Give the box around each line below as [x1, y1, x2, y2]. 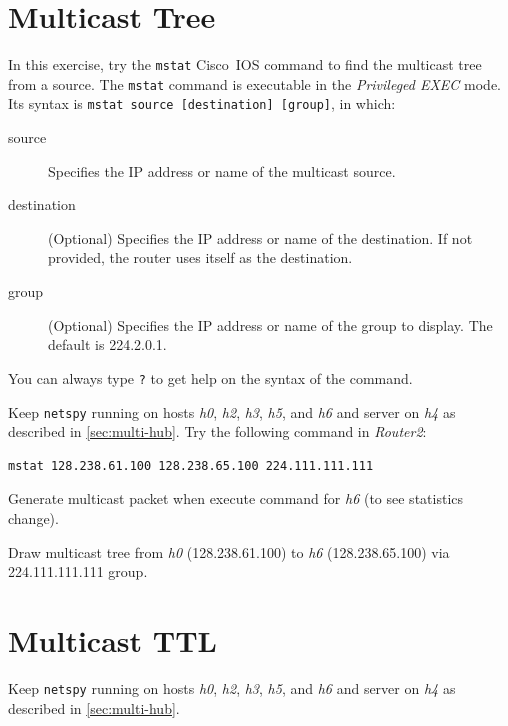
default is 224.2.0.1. [48, 334, 167, 355]
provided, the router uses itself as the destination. [48, 247, 353, 268]
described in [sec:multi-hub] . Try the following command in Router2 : [8, 421, 427, 442]
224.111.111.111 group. [8, 561, 148, 582]
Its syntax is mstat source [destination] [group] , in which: [8, 93, 396, 114]
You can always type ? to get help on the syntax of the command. [8, 367, 413, 388]
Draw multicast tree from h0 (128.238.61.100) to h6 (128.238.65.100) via [8, 541, 450, 562]
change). [8, 507, 59, 528]
